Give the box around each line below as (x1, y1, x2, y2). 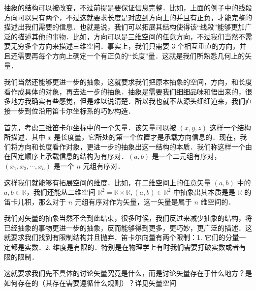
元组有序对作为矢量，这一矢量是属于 (74, 196, 192, 206)
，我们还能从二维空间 (26, 187, 96, 197)
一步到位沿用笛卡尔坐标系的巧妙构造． (10, 105, 135, 116)
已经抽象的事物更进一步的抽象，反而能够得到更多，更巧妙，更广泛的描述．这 (4, 222, 252, 233)
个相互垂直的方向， (177, 41, 240, 51)
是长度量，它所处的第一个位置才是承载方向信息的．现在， (54, 132, 240, 142)
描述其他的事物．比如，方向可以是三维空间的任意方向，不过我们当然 (17, 31, 238, 41)
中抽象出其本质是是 (173, 187, 235, 197)
